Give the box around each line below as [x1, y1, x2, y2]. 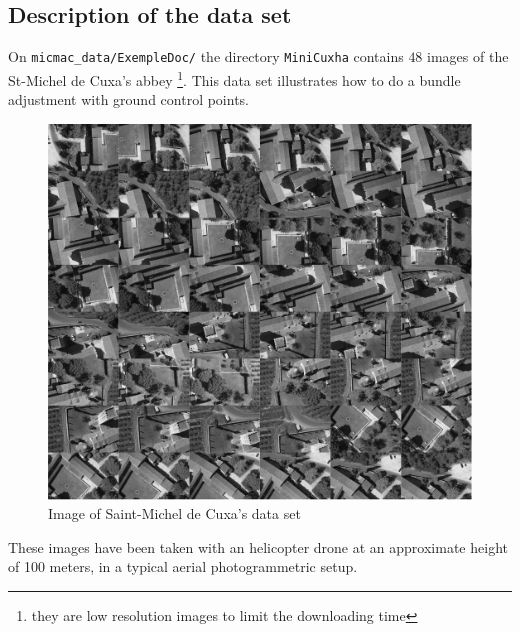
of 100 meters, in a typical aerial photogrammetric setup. [8, 556, 358, 577]
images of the [427, 46, 509, 67]
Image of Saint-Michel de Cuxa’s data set [48, 503, 301, 524]
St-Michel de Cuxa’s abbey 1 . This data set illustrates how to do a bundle [8, 66, 461, 90]
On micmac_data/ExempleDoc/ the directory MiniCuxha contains [8, 46, 404, 67]
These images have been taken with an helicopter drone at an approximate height [8, 536, 508, 557]
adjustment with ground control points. [8, 89, 249, 110]
